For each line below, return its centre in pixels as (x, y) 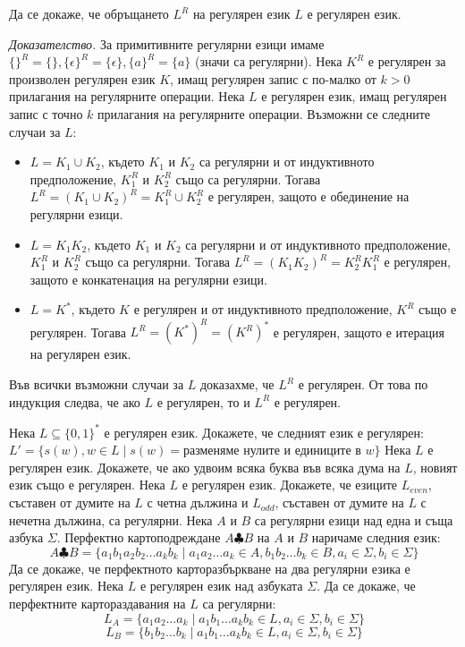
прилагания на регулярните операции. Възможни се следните (264, 113)
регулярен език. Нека (67, 586)
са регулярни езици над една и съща (354, 519)
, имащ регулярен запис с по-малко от (273, 78)
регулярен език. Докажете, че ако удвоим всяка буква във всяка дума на (205, 467)
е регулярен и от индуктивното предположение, (263, 309)
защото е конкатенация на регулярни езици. (148, 279)
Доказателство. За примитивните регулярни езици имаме (167, 43)
